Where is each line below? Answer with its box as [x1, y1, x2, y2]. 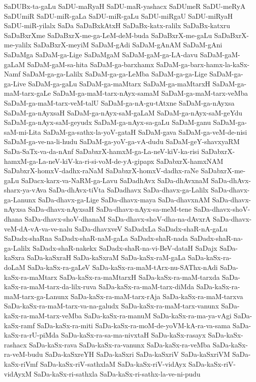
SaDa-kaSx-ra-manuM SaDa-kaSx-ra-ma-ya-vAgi [84, 310, 232, 320]
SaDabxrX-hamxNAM [156, 155, 224, 166]
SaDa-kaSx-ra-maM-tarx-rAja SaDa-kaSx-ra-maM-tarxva [70, 291, 243, 301]
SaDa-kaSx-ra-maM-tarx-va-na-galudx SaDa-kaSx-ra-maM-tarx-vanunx [4, 301, 219, 311]
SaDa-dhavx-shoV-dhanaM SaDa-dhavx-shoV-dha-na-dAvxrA [25, 214, 211, 224]
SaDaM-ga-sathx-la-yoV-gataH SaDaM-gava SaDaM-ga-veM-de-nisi [43, 126, 247, 137]
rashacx [4, 339, 27, 349]
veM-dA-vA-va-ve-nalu [4, 223, 72, 233]
